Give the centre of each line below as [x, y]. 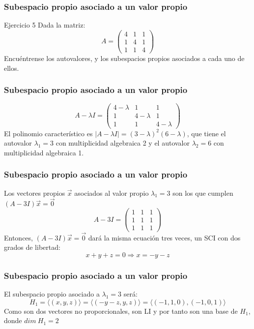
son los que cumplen [203, 193]
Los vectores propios [35, 193]
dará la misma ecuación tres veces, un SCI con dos [164, 237]
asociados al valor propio [112, 193]
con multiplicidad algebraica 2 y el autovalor [123, 143]
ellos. [12, 68]
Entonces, [18, 237]
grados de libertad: [32, 247]
